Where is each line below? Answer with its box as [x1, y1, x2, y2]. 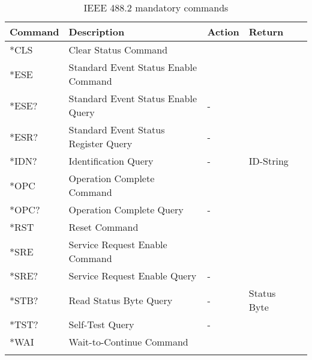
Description [68, 25, 125, 38]
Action [207, 25, 239, 38]
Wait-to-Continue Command [68, 335, 188, 349]
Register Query [68, 136, 133, 150]
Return [248, 25, 284, 38]
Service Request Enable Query [68, 269, 197, 282]
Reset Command [68, 220, 139, 234]
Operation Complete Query [68, 203, 184, 216]
